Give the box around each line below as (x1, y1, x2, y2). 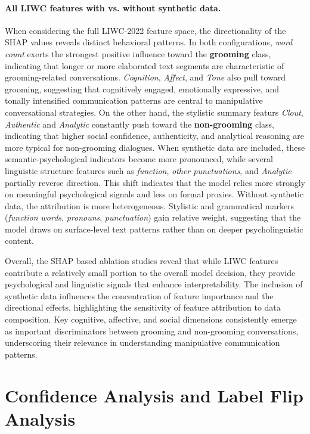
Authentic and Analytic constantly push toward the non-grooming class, (5, 117, 274, 130)
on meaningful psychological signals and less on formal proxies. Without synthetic (5, 188, 304, 200)
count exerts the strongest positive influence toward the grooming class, (5, 47, 271, 60)
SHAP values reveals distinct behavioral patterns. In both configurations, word (5, 36, 293, 48)
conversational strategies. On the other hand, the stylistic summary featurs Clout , (5, 106, 303, 118)
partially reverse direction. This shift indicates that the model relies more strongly (5, 176, 305, 188)
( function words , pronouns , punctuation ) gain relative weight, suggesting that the (5, 211, 301, 224)
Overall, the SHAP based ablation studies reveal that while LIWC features (5, 255, 278, 267)
